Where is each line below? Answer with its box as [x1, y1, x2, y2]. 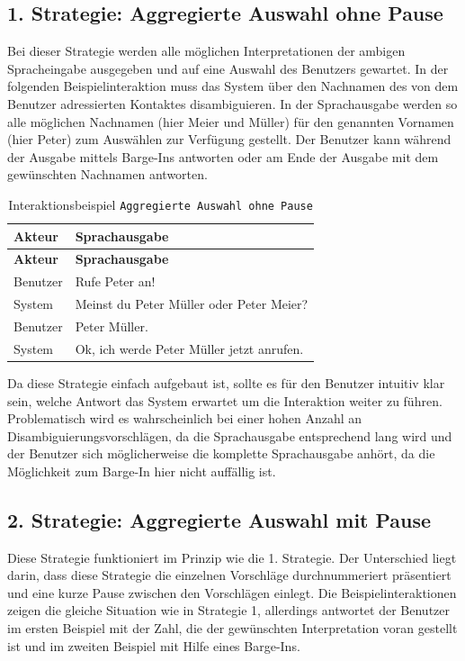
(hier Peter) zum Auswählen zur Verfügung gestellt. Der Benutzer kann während [7, 130, 452, 149]
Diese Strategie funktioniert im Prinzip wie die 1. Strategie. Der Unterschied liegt [7, 548, 457, 566]
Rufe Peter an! [75, 272, 156, 291]
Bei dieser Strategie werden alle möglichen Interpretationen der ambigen [7, 41, 406, 60]
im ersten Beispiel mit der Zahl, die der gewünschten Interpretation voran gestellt [7, 619, 458, 638]
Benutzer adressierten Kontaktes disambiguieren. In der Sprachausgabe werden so [7, 94, 458, 113]
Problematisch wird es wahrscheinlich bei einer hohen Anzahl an [7, 409, 362, 428]
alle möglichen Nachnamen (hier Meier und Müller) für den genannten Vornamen [7, 112, 454, 131]
